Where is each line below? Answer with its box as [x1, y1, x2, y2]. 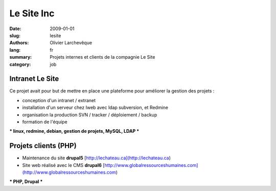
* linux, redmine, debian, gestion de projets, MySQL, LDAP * [9, 128, 140, 134]
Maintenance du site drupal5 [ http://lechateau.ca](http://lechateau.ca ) [22, 155, 171, 161]
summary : [9, 54, 32, 60]
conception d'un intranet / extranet [22, 97, 96, 103]
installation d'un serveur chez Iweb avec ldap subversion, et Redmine [22, 105, 169, 111]
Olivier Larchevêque [50, 40, 92, 46]
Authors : [9, 40, 29, 46]
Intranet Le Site [9, 75, 59, 83]
